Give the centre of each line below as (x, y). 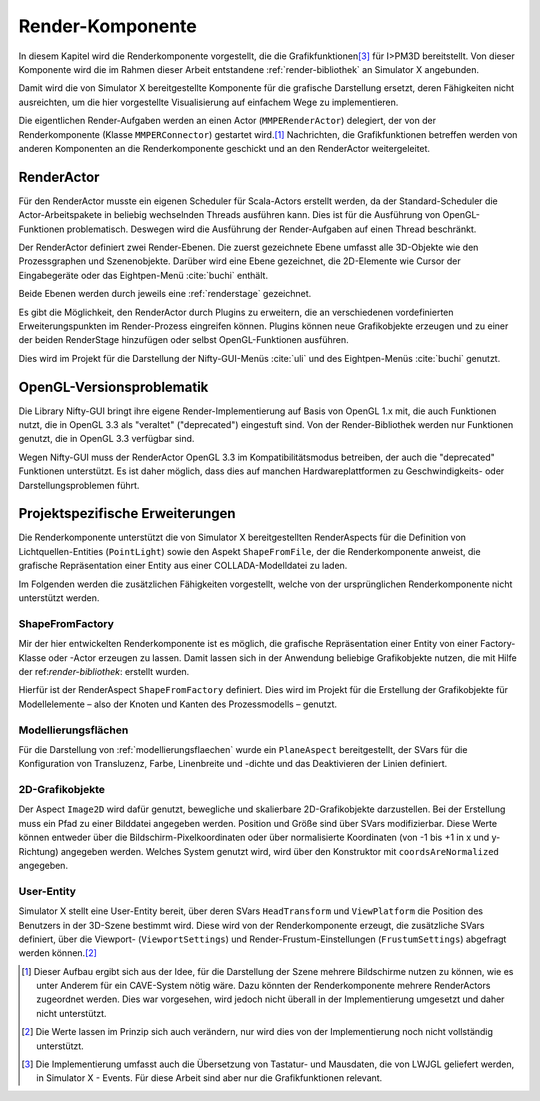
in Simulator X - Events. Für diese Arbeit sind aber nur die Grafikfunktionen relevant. (209, 1078)
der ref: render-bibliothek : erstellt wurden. (104, 671)
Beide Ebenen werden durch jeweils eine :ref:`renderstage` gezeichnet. (165, 294)
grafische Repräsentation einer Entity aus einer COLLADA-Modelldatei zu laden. (183, 566)
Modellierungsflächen (73, 730)
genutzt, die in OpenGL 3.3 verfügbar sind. (106, 439)
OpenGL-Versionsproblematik (113, 386)
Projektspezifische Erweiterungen (127, 513)
